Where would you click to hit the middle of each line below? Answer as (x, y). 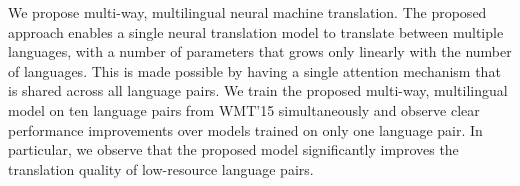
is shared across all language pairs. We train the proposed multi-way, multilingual (258, 90)
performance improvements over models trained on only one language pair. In (245, 129)
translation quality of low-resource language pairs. (161, 168)
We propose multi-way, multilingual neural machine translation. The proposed (247, 12)
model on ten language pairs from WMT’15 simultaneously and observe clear (244, 109)
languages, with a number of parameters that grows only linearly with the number (260, 51)
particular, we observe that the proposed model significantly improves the (233, 149)
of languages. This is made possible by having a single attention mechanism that (254, 70)
